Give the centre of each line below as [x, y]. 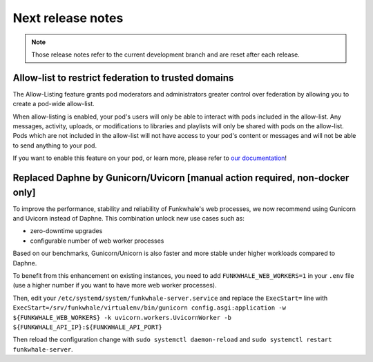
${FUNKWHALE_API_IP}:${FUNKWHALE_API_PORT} [87, 327]
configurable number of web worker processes [97, 241]
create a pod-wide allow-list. [54, 104]
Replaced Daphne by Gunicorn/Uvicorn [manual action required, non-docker [181, 178]
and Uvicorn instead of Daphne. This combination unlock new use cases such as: [129, 219]
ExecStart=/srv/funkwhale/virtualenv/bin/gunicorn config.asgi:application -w [150, 308]
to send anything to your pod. [55, 145]
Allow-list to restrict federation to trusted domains [123, 78]
